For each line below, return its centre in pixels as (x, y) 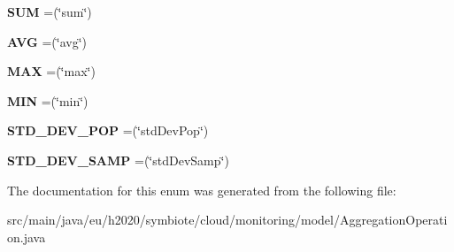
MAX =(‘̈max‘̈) (51, 71)
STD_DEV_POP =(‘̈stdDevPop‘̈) (108, 130)
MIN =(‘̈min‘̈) (48, 100)
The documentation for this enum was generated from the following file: (202, 190)
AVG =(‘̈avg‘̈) (47, 41)
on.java (27, 237)
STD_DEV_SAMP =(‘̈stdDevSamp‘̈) (118, 160)
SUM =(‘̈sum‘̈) (50, 11)
